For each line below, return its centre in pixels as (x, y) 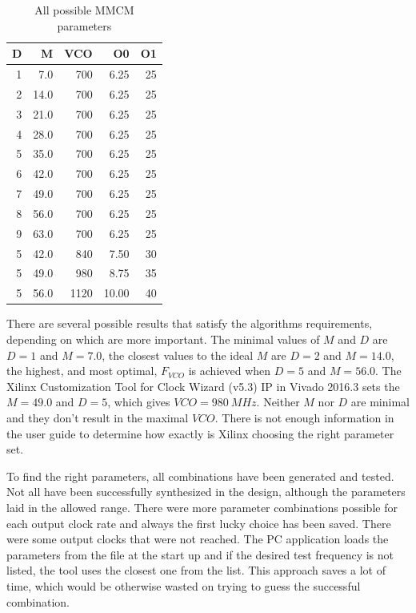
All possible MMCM (84, 10)
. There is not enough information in (304, 417)
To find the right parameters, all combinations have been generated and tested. (200, 476)
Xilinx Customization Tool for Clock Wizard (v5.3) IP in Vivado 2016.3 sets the (203, 386)
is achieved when (230, 371)
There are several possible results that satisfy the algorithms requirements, (190, 323)
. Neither (278, 402)
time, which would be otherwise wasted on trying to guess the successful (184, 585)
